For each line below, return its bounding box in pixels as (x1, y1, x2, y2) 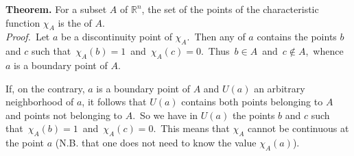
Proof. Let (5, 29, 50, 44)
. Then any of (187, 29, 246, 44)
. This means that (153, 121, 230, 135)
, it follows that (82, 94, 147, 109)
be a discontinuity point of (61, 29, 172, 44)
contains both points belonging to (181, 94, 323, 109)
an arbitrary (254, 81, 305, 95)
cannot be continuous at (247, 121, 349, 135)
